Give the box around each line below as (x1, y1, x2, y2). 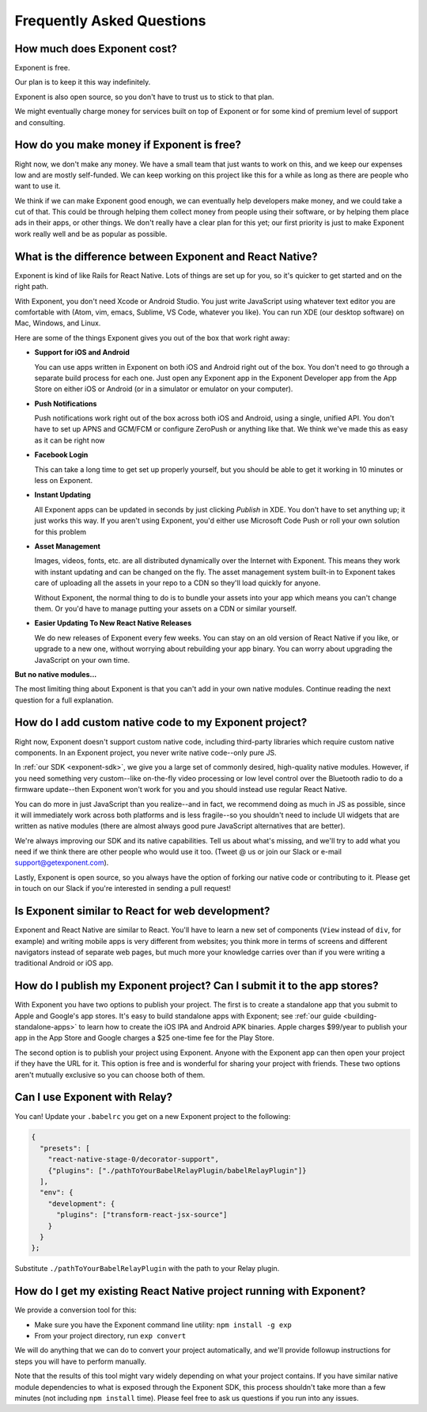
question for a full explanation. (14, 695, 114, 705)
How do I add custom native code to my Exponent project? (14, 716, 308, 729)
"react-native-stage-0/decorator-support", (47, 1155, 219, 1164)
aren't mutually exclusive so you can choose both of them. (14, 1070, 206, 1079)
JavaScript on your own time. (34, 655, 130, 664)
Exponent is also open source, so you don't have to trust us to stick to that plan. (14, 92, 274, 101)
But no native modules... (14, 669, 97, 679)
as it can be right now (34, 436, 106, 445)
